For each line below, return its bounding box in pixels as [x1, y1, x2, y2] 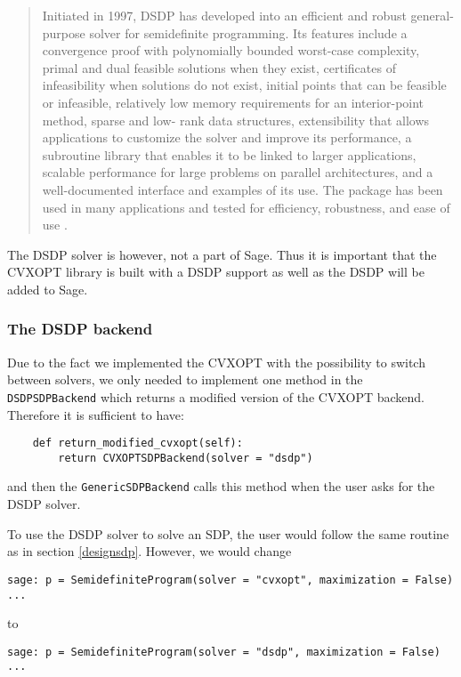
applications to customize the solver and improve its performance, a [42, 128, 412, 147]
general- [410, 6, 454, 24]
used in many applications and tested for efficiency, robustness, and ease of [42, 197, 450, 216]
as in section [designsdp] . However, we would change [7, 542, 292, 560]
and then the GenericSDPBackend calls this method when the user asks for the [7, 477, 435, 496]
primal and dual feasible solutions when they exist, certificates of [42, 58, 396, 77]
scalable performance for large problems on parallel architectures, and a [42, 163, 433, 181]
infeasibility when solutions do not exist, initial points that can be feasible [42, 76, 447, 94]
